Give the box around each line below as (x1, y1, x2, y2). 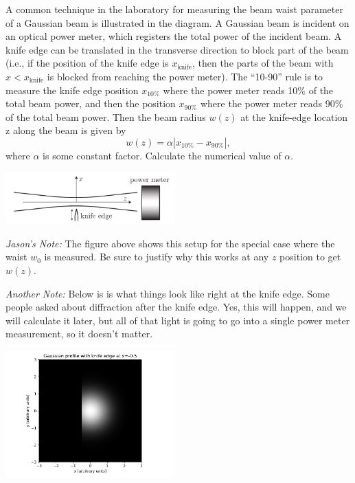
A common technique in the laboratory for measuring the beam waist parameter (5, 2, 343, 16)
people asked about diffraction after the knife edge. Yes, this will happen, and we (5, 300, 347, 314)
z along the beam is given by (5, 123, 126, 137)
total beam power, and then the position (5, 96, 176, 111)
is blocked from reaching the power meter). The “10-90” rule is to (47, 69, 323, 83)
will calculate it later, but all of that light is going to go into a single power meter (5, 313, 350, 327)
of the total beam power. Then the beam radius (5, 109, 206, 124)
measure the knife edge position (5, 82, 139, 97)
